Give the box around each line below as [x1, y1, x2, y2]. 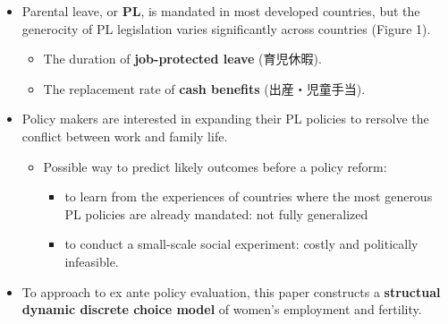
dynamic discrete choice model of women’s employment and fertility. [21, 300, 422, 319]
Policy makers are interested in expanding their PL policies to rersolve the [21, 109, 429, 128]
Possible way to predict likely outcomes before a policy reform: [43, 157, 387, 175]
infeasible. [64, 252, 119, 270]
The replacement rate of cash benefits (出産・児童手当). [43, 79, 366, 98]
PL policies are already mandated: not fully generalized [64, 204, 368, 223]
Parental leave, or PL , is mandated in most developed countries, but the [21, 2, 420, 20]
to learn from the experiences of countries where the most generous [64, 187, 433, 206]
